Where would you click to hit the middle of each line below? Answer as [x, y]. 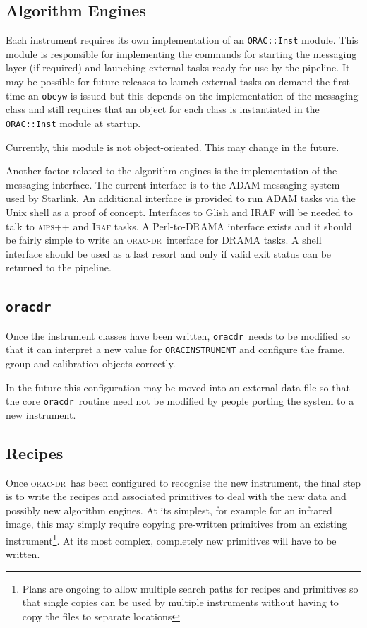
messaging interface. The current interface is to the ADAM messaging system [173, 184]
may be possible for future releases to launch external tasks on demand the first [178, 82]
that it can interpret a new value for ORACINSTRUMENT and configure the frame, [175, 349]
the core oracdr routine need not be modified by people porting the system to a [180, 401]
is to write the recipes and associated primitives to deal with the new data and [176, 496]
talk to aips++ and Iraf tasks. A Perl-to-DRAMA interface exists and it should [179, 226]
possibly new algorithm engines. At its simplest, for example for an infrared [169, 510]
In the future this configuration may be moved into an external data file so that [178, 387]
